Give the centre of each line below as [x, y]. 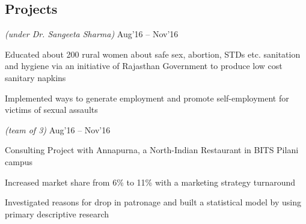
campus [19, 161]
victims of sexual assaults [51, 110]
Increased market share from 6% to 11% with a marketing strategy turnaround [150, 182]
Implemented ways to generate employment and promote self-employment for [147, 98]
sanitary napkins [35, 77]
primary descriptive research [57, 213]
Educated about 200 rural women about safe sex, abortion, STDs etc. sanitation [153, 54]
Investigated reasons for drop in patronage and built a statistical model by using [153, 202]
